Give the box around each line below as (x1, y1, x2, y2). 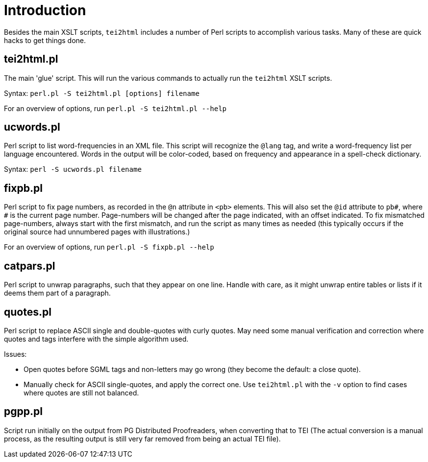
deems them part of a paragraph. (4, 289, 111, 298)
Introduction (4, 2, 86, 19)
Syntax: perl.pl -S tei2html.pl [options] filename (4, 89, 200, 97)
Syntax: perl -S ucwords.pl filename (4, 165, 142, 174)
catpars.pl (4, 259, 55, 272)
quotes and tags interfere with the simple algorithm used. (4, 334, 189, 343)
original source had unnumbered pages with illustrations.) (4, 228, 190, 236)
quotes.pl (4, 305, 51, 318)
